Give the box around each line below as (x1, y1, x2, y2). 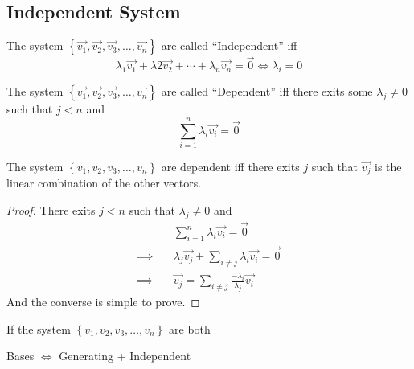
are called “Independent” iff (161, 37, 297, 54)
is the (375, 158, 402, 174)
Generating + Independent (59, 347, 191, 364)
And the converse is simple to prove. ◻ (6, 293, 200, 310)
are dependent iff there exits (161, 158, 300, 174)
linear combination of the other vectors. (6, 174, 202, 191)
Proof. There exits (6, 201, 96, 218)
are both (169, 320, 211, 337)
